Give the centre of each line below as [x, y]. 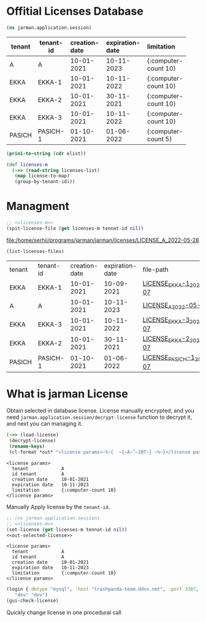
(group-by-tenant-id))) [45, 182]
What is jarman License [67, 394]
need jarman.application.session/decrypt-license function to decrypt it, [99, 417]
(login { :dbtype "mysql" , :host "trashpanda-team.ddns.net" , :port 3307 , [103, 589]
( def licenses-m [27, 165]
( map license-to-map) [42, 176]
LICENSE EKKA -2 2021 [173, 340]
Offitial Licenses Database [75, 11]
